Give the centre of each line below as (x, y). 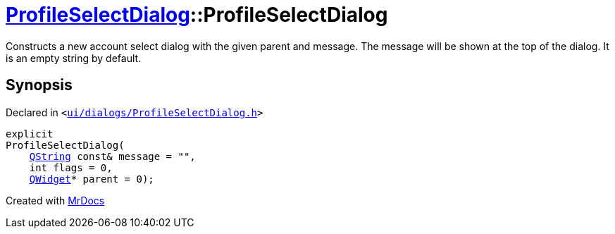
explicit (30, 134)
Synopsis (39, 85)
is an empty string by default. (74, 58)
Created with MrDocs (55, 200)
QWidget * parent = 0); (92, 179)
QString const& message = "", (112, 156)
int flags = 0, (71, 167)
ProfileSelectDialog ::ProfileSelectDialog (197, 15)
